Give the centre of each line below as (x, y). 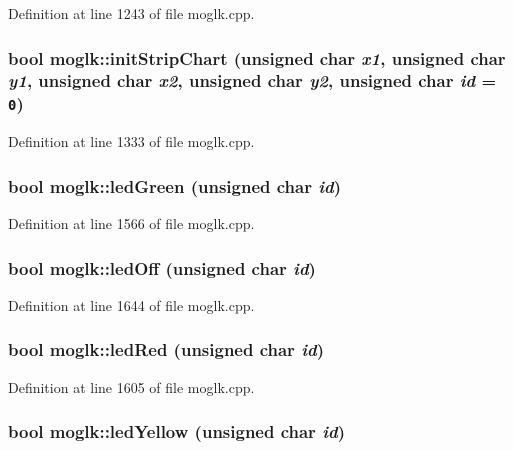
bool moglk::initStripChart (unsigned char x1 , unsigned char (257, 57)
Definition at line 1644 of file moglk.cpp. (131, 304)
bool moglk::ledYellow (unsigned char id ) (176, 431)
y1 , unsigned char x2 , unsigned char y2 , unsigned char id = (252, 80)
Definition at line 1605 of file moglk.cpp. (131, 386)
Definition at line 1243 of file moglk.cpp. (131, 13)
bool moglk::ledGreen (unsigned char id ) (175, 185)
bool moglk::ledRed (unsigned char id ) (166, 349)
